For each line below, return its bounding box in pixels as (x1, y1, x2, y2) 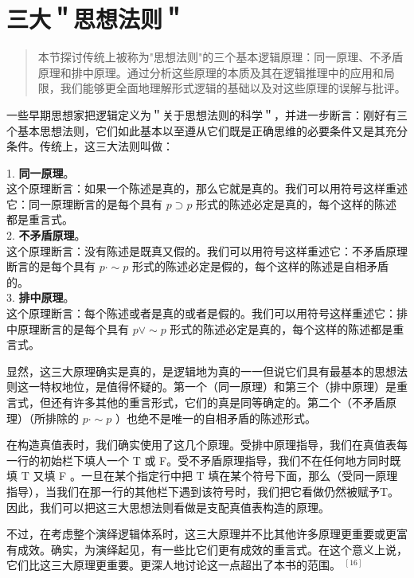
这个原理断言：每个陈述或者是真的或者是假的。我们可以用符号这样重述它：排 (6, 305, 408, 322)
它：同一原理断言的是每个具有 (6, 195, 162, 212)
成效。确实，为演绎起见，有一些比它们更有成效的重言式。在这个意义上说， (17, 541, 408, 557)
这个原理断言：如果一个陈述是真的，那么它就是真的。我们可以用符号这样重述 (6, 180, 408, 197)
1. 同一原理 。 (6, 164, 75, 181)
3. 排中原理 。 (6, 289, 75, 306)
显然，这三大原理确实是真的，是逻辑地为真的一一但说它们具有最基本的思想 (6, 362, 396, 379)
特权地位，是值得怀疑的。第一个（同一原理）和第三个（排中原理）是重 (39, 378, 408, 395)
